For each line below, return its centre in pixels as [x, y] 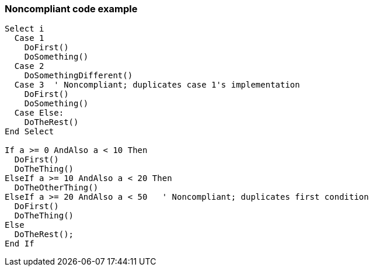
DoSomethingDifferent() [79, 76]
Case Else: [39, 113]
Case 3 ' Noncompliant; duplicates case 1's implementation [157, 85]
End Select [29, 132]
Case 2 [29, 66]
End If [20, 244]
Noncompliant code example [71, 9]
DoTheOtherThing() [56, 188]
